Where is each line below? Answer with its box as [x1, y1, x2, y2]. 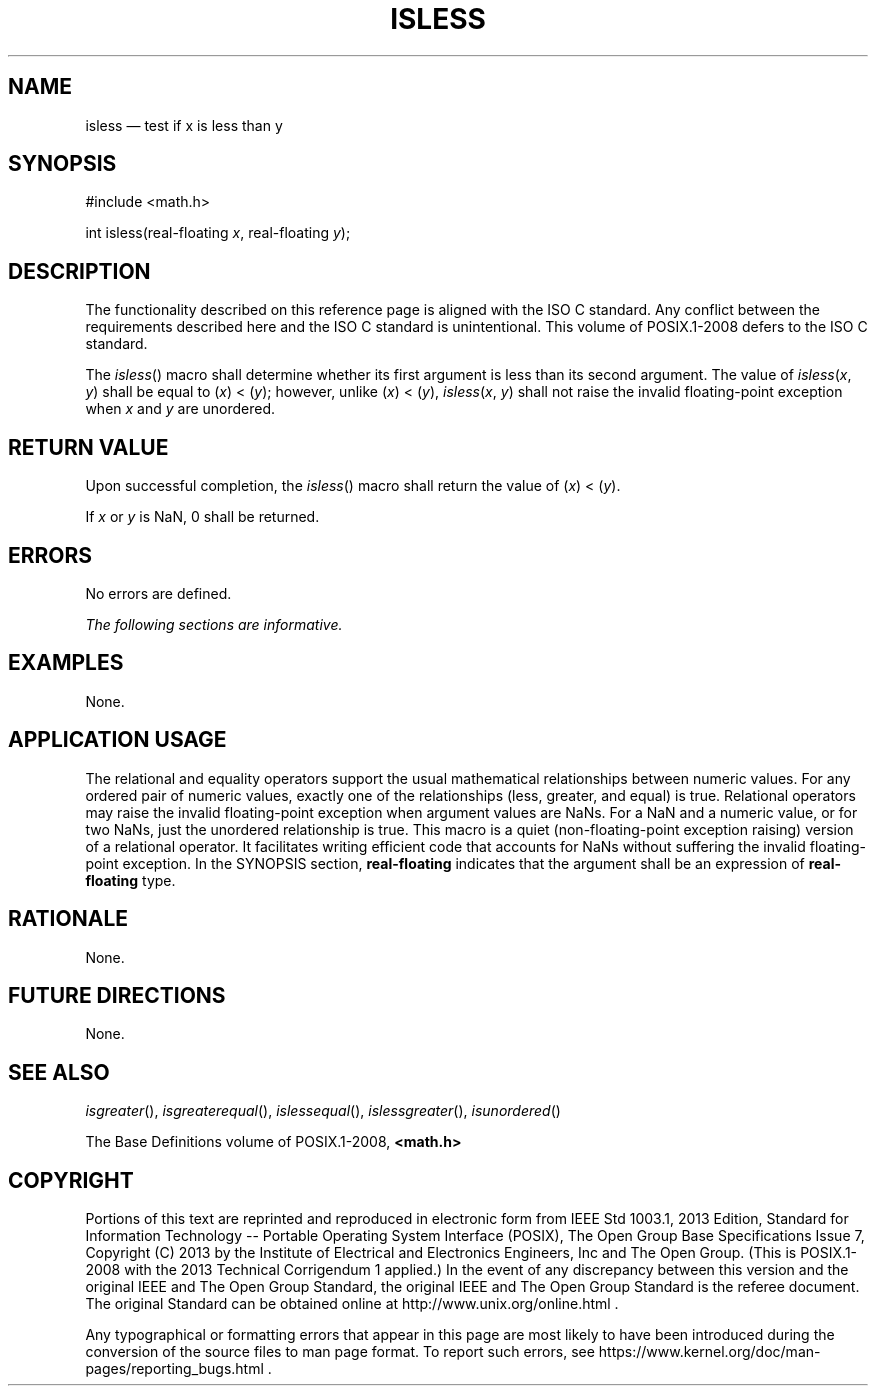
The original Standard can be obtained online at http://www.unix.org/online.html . [85, 1295, 619, 1313]
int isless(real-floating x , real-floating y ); [85, 224, 351, 242]
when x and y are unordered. [85, 400, 276, 418]
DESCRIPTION [8, 258, 151, 284]
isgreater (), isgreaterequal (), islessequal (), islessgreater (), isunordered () [85, 1102, 561, 1120]
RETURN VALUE [8, 434, 169, 460]
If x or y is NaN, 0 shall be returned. [85, 508, 320, 526]
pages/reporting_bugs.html [85, 1360, 264, 1378]
